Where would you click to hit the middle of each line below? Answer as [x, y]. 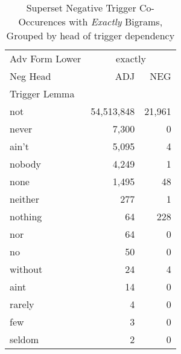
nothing [26, 216]
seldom [24, 339]
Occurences [42, 21]
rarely [22, 304]
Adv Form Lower [46, 58]
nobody [26, 164]
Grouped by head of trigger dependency [91, 35]
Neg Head [30, 76]
